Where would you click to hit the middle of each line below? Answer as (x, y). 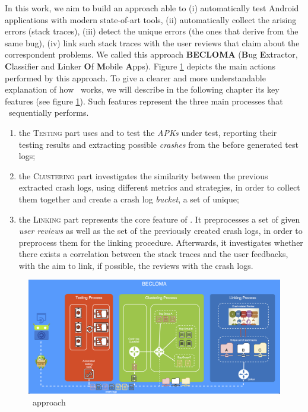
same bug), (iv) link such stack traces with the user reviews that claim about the (152, 42)
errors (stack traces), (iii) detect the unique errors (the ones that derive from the (152, 31)
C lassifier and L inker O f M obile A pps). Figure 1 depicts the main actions (140, 66)
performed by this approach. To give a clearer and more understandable (135, 77)
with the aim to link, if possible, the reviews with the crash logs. (136, 265)
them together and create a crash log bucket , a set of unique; (129, 199)
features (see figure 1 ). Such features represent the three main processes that (144, 101)
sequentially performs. (49, 112)
